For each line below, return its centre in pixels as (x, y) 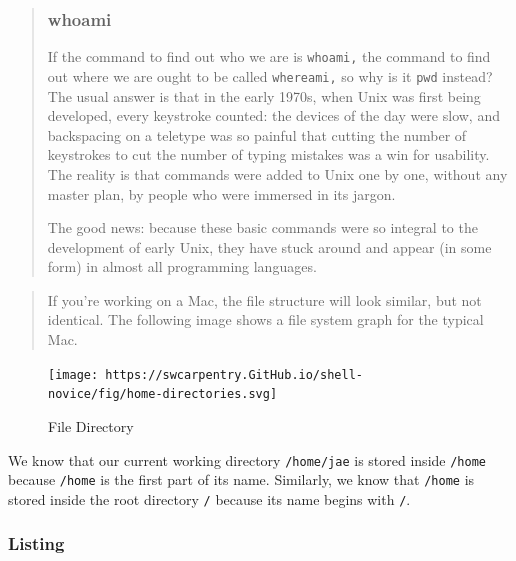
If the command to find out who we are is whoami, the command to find (269, 56)
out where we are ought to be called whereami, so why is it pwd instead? (270, 75)
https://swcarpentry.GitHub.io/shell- (234, 374)
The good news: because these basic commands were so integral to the (262, 227)
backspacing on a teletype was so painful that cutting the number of (257, 134)
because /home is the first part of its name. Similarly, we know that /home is (241, 479)
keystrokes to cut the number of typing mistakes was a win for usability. (268, 154)
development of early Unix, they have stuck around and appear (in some (269, 246)
